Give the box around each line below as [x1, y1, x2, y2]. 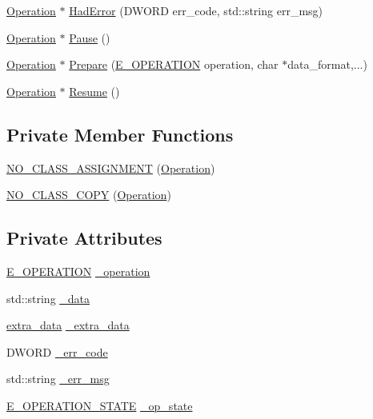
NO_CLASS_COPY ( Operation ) [6, 186, 171, 203]
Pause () [69, 29, 110, 46]
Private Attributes [6, 225, 162, 250]
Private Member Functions [6, 122, 234, 146]
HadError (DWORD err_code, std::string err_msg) [69, 2, 323, 18]
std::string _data [6, 289, 90, 306]
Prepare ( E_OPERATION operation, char [69, 56, 279, 73]
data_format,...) [287, 56, 367, 73]
